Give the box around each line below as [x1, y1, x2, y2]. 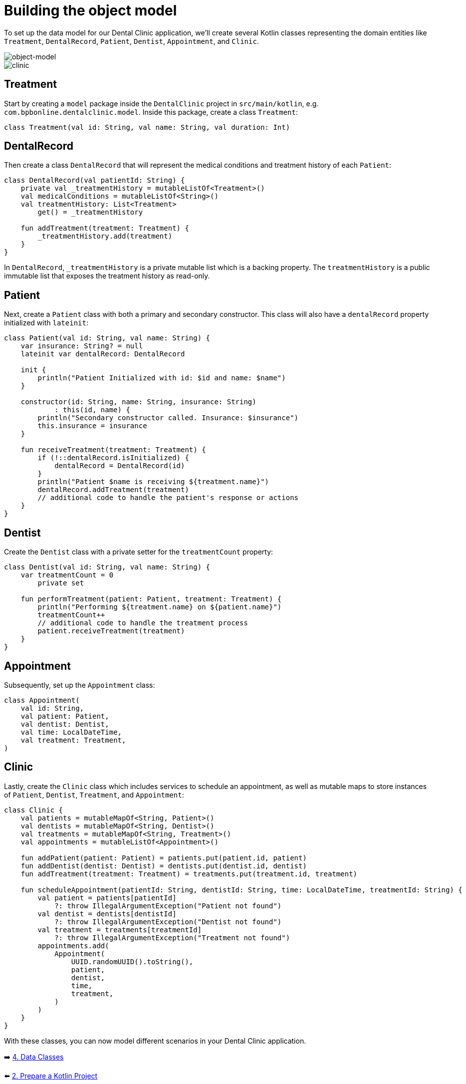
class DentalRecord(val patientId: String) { [4, 176, 185, 185]
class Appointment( [4, 696, 80, 704]
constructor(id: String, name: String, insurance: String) [20, 398, 256, 406]
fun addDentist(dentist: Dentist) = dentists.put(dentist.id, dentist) [20, 861, 307, 870]
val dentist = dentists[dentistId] [37, 909, 177, 918]
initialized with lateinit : [4, 318, 88, 327]
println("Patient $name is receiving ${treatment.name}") [37, 478, 269, 486]
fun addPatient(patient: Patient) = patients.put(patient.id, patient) [20, 853, 307, 862]
